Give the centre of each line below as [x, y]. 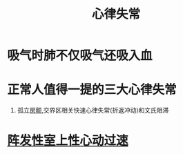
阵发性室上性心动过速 [68, 141]
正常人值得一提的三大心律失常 [92, 90]
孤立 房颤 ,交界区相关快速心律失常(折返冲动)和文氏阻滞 [93, 110]
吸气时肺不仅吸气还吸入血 [80, 56]
